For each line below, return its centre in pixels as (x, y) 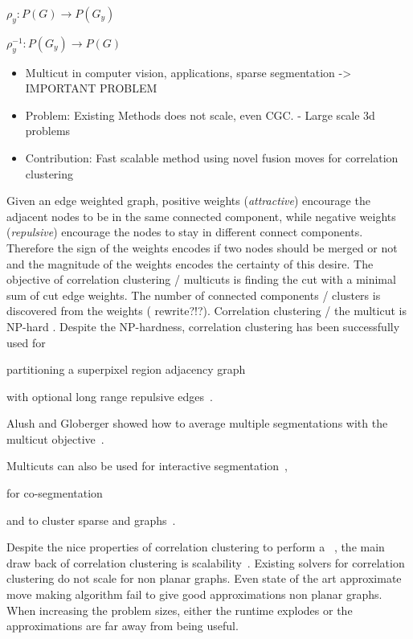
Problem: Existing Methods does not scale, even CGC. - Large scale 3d (200, 115)
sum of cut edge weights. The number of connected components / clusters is (194, 295)
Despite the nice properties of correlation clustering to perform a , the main (196, 547)
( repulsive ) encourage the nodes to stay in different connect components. (185, 232)
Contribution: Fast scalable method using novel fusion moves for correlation (212, 157)
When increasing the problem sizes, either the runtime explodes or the (180, 610)
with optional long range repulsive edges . (110, 396)
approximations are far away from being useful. (123, 626)
